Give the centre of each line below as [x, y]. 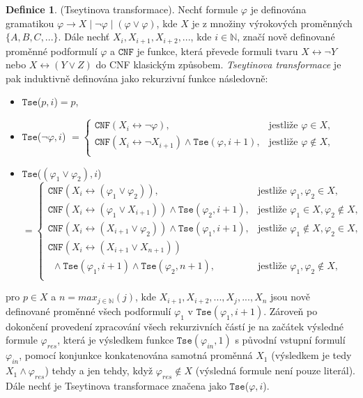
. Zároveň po [291, 311]
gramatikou [30, 23]
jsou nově [290, 297]
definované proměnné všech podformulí [88, 311]
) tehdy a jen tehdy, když [99, 370]
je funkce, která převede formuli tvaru [217, 51]
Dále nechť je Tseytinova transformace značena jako [116, 385]
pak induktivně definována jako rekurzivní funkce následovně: [137, 78]
